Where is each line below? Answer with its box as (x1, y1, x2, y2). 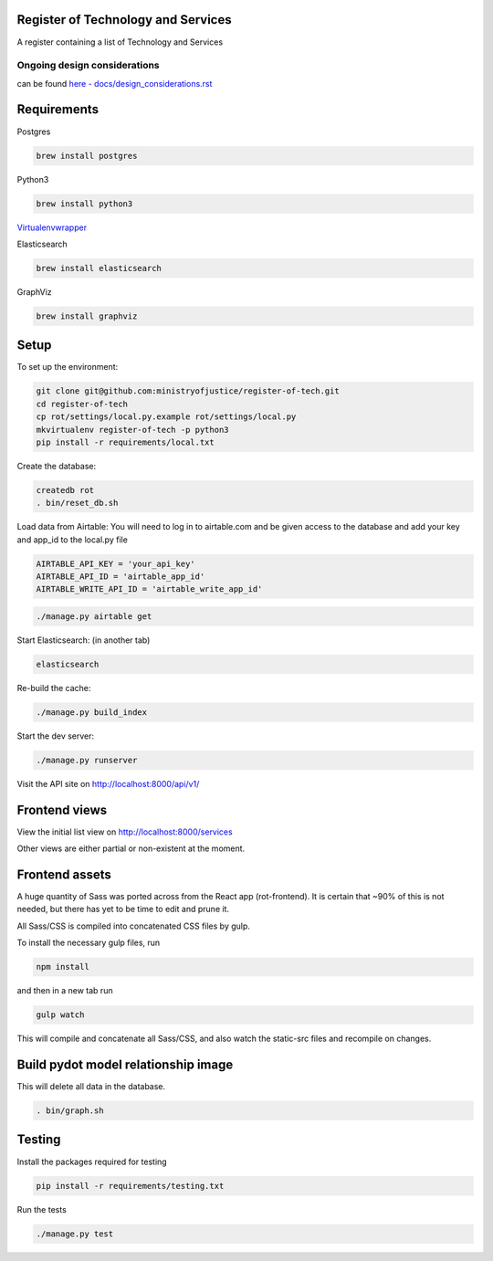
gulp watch (36, 1010, 85, 1020)
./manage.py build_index (36, 707, 148, 717)
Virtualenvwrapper (16, 222, 87, 233)
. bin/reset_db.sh (36, 498, 119, 509)
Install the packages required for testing (16, 1156, 168, 1167)
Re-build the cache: (16, 682, 91, 693)
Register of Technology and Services (16, 12, 232, 27)
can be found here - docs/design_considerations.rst (16, 78, 213, 89)
